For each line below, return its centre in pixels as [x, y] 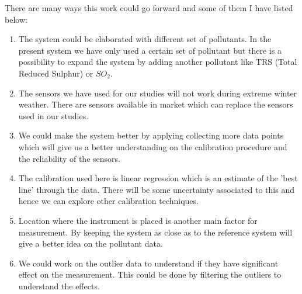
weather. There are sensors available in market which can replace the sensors [156, 104]
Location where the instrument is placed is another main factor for [138, 220]
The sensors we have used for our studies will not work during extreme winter [158, 93]
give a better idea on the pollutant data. [91, 243]
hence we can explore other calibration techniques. [108, 201]
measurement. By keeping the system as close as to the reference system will [155, 232]
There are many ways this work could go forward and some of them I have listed [149, 8]
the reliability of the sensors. [69, 158]
